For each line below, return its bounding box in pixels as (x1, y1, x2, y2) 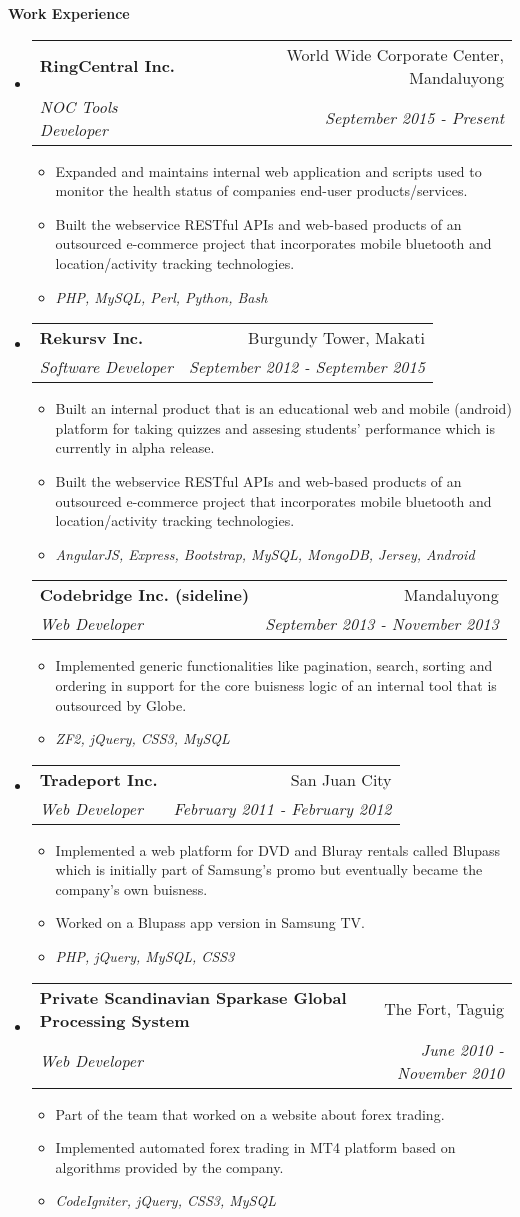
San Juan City (290, 767, 392, 791)
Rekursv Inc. (39, 326, 144, 350)
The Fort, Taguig (384, 997, 504, 1021)
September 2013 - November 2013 (265, 612, 499, 636)
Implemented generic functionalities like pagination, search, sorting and (55, 655, 493, 676)
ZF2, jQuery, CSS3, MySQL (55, 728, 230, 749)
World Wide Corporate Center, (286, 42, 504, 66)
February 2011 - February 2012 (173, 796, 392, 820)
